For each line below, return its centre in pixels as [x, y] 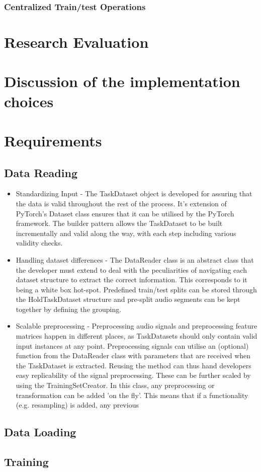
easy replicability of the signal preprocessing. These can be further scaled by [133, 375]
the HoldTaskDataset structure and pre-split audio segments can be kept [128, 299]
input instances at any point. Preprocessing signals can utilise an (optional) [132, 345]
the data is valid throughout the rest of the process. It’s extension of [121, 203]
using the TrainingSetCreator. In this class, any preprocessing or [115, 385]
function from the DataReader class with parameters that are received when [133, 356]
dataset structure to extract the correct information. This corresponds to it [132, 280]
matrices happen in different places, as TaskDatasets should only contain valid [137, 336]
